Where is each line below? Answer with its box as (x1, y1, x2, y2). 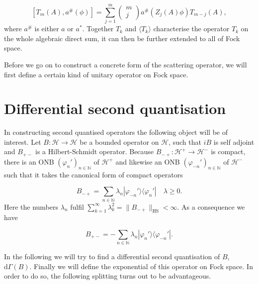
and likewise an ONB (115, 156, 180, 167)
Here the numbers (4, 201, 59, 212)
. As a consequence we (177, 201, 245, 212)
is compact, (211, 146, 246, 157)
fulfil (70, 201, 84, 212)
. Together (82, 23, 114, 34)
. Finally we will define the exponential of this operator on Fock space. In (29, 261, 253, 271)
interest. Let (4, 136, 41, 147)
